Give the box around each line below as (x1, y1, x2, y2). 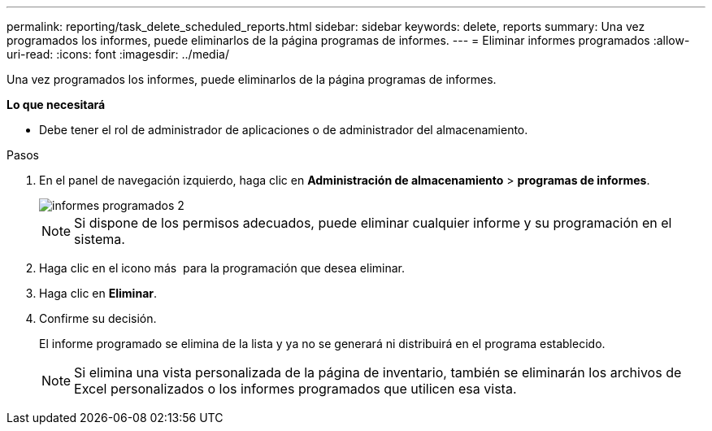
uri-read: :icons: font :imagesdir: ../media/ (7, 47, 229, 61)
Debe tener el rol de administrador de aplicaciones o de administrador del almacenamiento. (39, 123, 528, 137)
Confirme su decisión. (39, 311, 157, 325)
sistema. (74, 231, 125, 247)
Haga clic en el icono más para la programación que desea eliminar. (39, 261, 406, 275)
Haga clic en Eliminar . (39, 286, 158, 300)
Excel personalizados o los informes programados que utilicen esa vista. (74, 381, 517, 397)
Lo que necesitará (7, 98, 106, 111)
